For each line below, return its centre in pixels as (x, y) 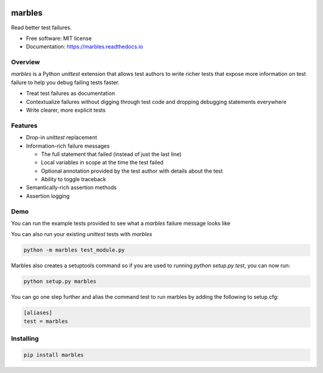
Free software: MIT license (59, 38)
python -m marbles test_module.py (74, 250)
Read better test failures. (41, 27)
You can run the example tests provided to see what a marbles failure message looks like (121, 224)
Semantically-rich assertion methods (71, 188)
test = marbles (46, 321)
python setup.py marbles (60, 282)
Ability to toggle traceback (74, 179)
